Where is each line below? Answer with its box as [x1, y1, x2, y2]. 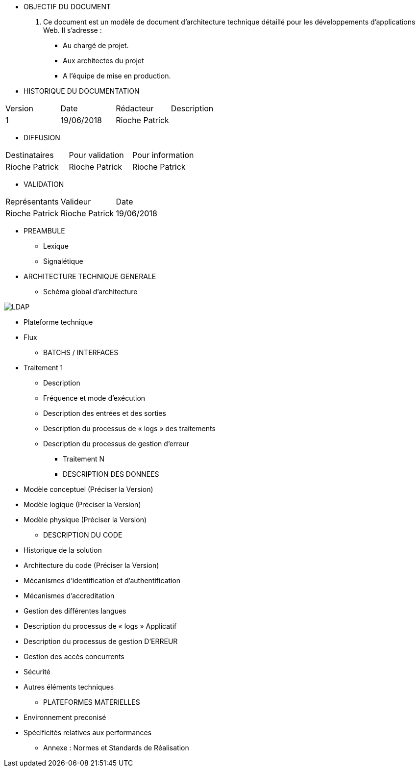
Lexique [43, 242, 69, 250]
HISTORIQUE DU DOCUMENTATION [24, 87, 140, 95]
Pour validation [69, 150, 124, 160]
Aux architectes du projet [63, 56, 144, 65]
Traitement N [63, 455, 105, 463]
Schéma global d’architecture [43, 287, 138, 296]
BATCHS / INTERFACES [43, 348, 119, 357]
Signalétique [43, 257, 83, 265]
